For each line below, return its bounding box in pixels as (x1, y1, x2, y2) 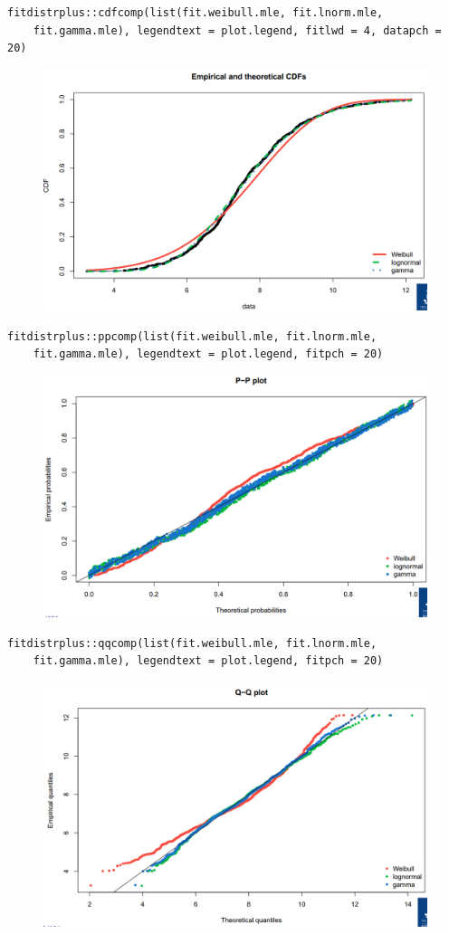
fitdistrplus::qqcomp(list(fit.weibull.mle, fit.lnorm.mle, (7, 636, 377, 650)
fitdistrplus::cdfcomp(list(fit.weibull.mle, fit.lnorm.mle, (7, 6, 384, 19)
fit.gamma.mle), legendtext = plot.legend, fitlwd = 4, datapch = (33, 24, 442, 37)
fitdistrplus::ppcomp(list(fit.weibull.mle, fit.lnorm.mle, (7, 329, 377, 343)
